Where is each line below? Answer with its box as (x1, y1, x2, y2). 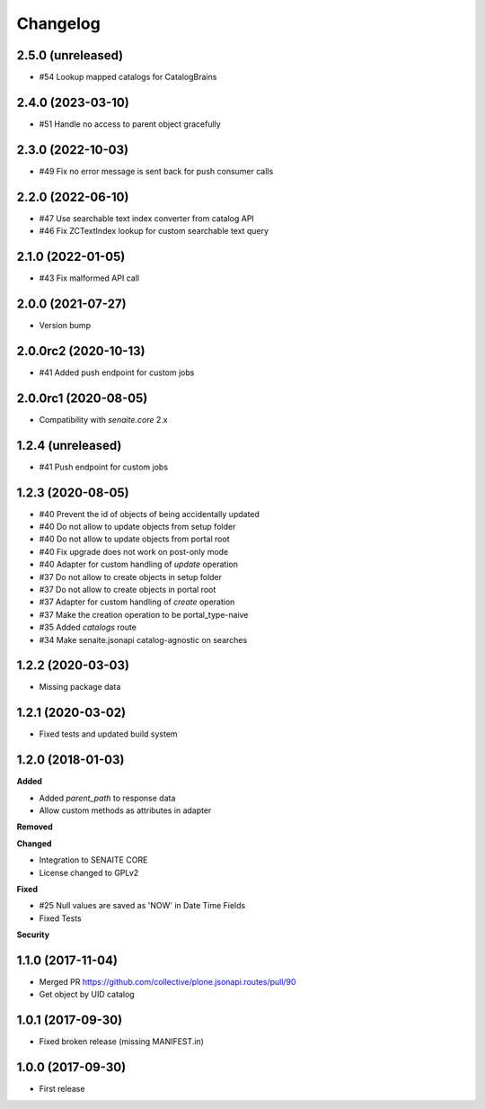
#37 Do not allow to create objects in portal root (39, 584, 216, 595)
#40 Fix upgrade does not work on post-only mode (39, 546, 229, 557)
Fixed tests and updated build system (39, 729, 179, 739)
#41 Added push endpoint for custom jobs (39, 367, 195, 378)
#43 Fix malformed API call (39, 273, 139, 283)
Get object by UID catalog (39, 989, 135, 1000)
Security (16, 929, 49, 940)
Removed (16, 821, 53, 832)
